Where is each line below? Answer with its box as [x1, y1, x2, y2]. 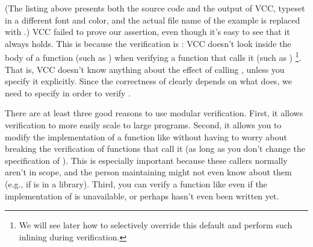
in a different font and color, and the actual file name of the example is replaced [5, 13, 300, 26]
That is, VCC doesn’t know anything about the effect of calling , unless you [5, 63, 285, 75]
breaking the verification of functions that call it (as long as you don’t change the [5, 142, 305, 155]
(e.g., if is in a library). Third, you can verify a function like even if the [5, 177, 267, 190]
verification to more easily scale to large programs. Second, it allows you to [5, 119, 282, 131]
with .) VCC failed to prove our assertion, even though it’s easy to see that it [5, 25, 290, 38]
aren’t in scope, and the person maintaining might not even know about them [5, 166, 292, 178]
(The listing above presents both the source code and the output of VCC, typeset [5, 2, 305, 14]
